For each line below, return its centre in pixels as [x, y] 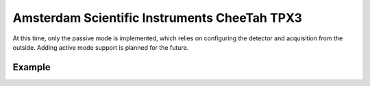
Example [32, 67]
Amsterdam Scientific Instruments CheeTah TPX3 [158, 18]
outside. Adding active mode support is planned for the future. [101, 47]
